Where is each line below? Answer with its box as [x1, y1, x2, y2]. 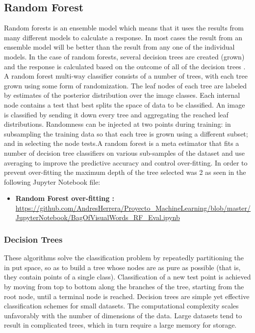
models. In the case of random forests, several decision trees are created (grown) [4, 51, 245, 61]
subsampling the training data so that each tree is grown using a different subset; [4, 128, 248, 139]
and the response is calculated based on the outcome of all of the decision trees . [4, 61, 246, 71]
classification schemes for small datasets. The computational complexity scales [4, 301, 239, 311]
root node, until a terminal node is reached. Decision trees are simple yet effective [4, 291, 250, 301]
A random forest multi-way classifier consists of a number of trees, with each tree [4, 71, 248, 81]
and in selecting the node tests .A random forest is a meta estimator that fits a [4, 138, 239, 148]
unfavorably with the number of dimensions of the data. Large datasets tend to [4, 310, 242, 320]
